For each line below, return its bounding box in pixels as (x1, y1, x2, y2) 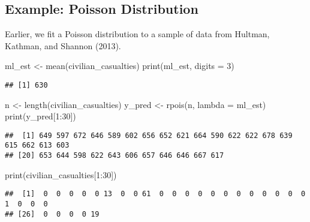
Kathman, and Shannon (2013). (5, 39, 121, 52)
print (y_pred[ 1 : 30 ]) (5, 110, 76, 122)
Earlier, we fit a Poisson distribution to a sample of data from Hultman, (5, 28, 270, 40)
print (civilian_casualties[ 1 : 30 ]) (5, 168, 117, 181)
